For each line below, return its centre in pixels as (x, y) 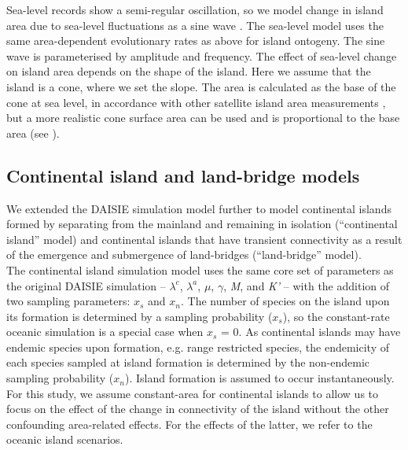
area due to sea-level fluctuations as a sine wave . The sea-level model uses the (195, 25)
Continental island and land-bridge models (183, 175)
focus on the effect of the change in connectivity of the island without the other (198, 409)
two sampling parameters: (68, 301)
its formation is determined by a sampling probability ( (140, 316)
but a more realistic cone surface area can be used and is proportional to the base (203, 118)
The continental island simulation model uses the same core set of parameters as (200, 269)
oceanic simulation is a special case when (105, 332)
